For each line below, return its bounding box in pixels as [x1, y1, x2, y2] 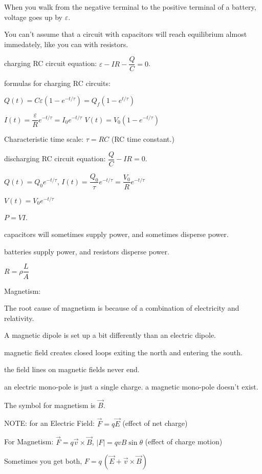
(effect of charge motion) [145, 436, 223, 447]
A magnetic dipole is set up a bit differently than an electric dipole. [4, 330, 216, 340]
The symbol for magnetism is [4, 399, 96, 410]
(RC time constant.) [111, 134, 174, 144]
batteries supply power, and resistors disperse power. [4, 246, 169, 256]
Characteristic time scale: [4, 134, 83, 144]
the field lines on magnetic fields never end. [4, 364, 140, 375]
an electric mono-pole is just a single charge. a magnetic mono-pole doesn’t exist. [4, 381, 258, 392]
